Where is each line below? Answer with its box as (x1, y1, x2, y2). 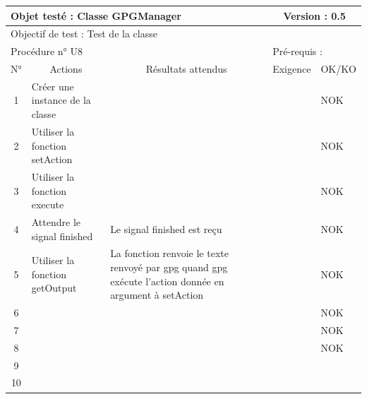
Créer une (31, 78, 74, 93)
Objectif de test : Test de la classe (11, 26, 157, 41)
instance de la (31, 93, 91, 107)
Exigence (272, 61, 311, 76)
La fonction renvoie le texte (110, 246, 229, 261)
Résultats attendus (145, 61, 227, 76)
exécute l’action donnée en (110, 273, 224, 288)
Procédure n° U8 (11, 44, 83, 59)
